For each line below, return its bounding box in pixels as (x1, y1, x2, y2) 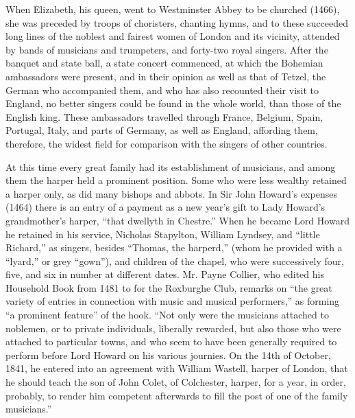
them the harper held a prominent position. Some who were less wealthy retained (5, 173, 347, 187)
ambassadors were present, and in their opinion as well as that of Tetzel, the (5, 69, 326, 83)
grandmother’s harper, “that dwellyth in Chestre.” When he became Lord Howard (5, 213, 350, 227)
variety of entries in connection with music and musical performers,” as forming (5, 294, 340, 308)
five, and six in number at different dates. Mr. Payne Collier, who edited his (5, 267, 324, 281)
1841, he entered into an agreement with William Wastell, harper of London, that (5, 361, 348, 375)
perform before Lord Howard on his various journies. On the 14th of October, (5, 347, 331, 362)
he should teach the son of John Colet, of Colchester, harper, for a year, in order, (5, 375, 346, 389)
